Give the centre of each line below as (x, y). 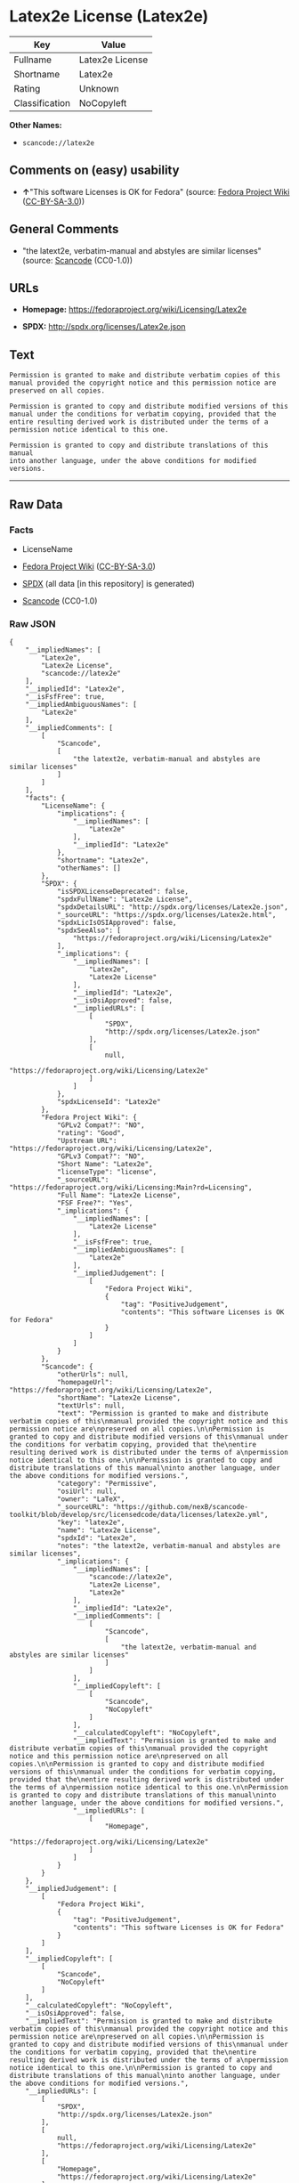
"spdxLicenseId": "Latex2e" (109, 1102)
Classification (42, 102)
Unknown (99, 88)
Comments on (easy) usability (94, 170)
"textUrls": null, (91, 1406)
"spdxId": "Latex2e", (97, 1538)
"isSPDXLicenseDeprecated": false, (123, 892)
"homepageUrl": (85, 1383)
